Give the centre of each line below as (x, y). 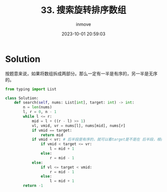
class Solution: (22, 98)
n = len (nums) (38, 107)
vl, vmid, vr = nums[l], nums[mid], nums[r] (79, 126)
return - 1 (33, 186)
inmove (83, 24)
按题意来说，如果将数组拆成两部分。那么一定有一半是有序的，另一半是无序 (81, 73)
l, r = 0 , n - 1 (40, 112)
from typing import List (31, 89)
